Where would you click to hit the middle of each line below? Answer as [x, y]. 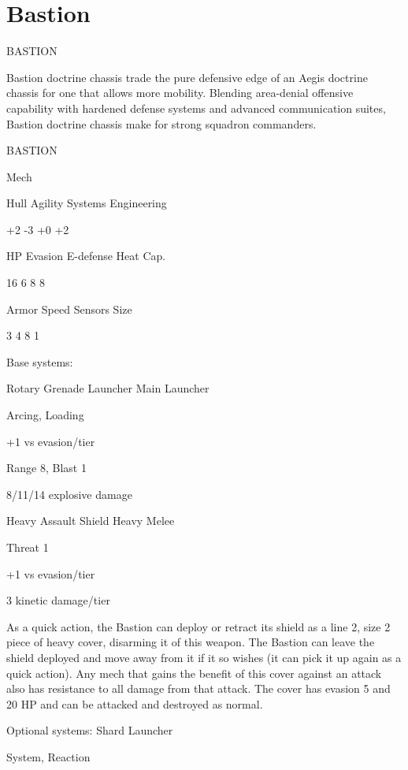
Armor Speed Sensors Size [69, 309]
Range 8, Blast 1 [46, 468]
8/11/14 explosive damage [69, 494]
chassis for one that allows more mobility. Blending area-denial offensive [180, 93]
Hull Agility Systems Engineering [87, 203]
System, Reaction [48, 756]
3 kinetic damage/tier [58, 600]
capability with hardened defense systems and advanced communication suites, [196, 108]
